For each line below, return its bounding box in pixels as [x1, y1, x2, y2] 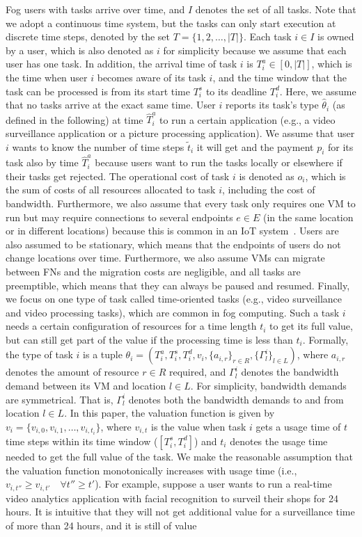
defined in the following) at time [6, 112, 143, 127]
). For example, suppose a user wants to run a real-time [95, 476, 332, 491]
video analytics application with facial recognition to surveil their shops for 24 [6, 490, 339, 505]
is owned [317, 29, 354, 44]
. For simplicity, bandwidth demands [190, 378, 347, 393]
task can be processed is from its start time [6, 83, 190, 98]
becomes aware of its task [97, 70, 206, 84]
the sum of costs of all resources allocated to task [6, 182, 216, 197]
